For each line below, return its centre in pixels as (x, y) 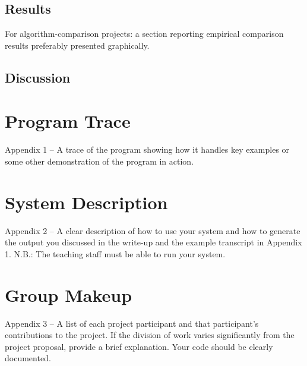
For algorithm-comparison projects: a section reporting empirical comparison (144, 34)
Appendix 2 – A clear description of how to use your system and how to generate (153, 230)
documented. (28, 358)
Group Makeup (69, 294)
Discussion (38, 77)
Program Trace (68, 121)
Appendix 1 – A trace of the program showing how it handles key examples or (147, 149)
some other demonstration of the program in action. (99, 161)
